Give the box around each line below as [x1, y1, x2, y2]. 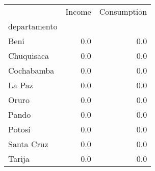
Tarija [8, 153, 30, 164]
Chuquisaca [8, 50, 49, 61]
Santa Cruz [8, 138, 48, 150]
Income [65, 6, 91, 17]
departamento [8, 20, 58, 32]
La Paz [8, 79, 33, 91]
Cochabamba [8, 64, 55, 76]
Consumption [99, 6, 147, 17]
